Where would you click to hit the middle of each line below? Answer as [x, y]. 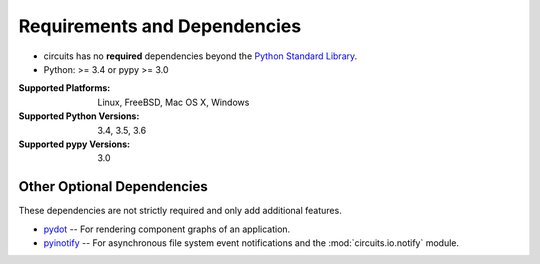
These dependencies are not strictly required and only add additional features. [180, 211]
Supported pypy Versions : [74, 144]
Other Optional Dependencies [113, 186]
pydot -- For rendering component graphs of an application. [167, 229]
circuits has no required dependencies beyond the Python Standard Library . [200, 56]
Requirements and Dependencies [160, 26]
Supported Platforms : [64, 88]
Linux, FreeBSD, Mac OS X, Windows [173, 102]
